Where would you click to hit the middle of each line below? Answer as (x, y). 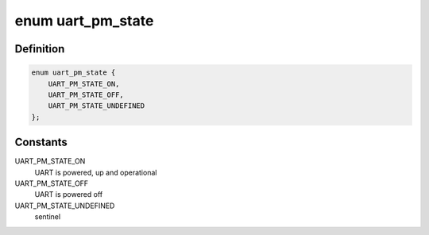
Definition (40, 49)
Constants (41, 143)
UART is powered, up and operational (96, 172)
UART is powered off (69, 195)
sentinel (48, 217)
